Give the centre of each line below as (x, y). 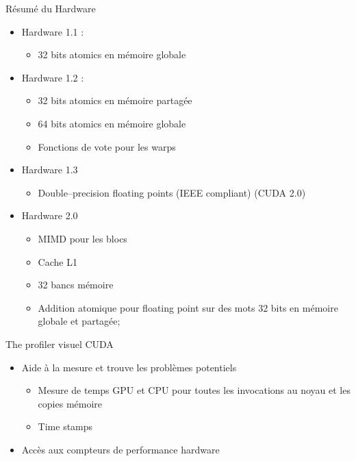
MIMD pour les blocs (82, 238)
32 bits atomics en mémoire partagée (115, 100)
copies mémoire (70, 403)
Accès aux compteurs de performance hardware (120, 449)
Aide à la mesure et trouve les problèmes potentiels (129, 367)
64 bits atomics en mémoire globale (112, 123)
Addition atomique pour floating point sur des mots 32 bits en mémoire (188, 307)
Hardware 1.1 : (53, 31)
